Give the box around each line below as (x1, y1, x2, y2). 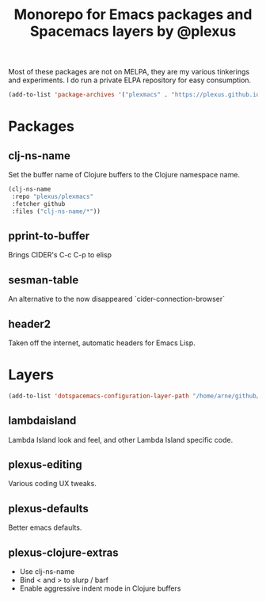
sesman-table (8, 273, 79, 287)
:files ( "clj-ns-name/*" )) (11, 207, 101, 215)
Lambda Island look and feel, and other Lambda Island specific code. (8, 435, 234, 444)
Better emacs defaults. (8, 523, 82, 532)
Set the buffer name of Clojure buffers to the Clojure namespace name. (8, 170, 240, 180)
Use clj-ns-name (19, 567, 75, 576)
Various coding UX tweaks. (8, 479, 97, 489)
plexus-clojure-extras (8, 546, 119, 559)
